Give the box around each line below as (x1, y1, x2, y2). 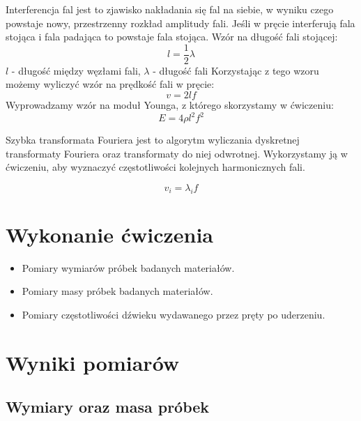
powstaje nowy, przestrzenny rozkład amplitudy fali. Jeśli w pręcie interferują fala (6, 15, 355, 30)
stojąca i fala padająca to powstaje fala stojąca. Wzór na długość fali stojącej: (6, 29, 338, 44)
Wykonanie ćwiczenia (6, 220, 214, 248)
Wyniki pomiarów (6, 348, 180, 376)
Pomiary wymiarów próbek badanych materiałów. (22, 260, 235, 275)
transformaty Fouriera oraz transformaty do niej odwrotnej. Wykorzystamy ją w (6, 146, 348, 160)
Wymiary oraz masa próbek (6, 396, 210, 418)
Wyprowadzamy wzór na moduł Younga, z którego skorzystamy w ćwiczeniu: (6, 98, 334, 112)
